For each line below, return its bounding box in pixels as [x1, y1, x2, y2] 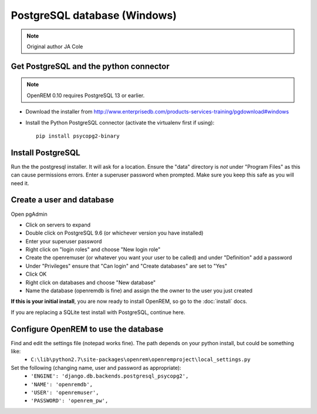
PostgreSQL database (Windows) [11, 9, 177, 22]
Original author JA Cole [26, 43, 83, 50]
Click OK [25, 271, 47, 278]
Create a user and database [11, 195, 114, 205]
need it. [11, 179, 29, 186]
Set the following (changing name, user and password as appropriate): [11, 364, 181, 371]
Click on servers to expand [25, 221, 91, 228]
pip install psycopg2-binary [36, 132, 120, 139]
